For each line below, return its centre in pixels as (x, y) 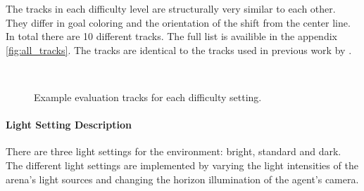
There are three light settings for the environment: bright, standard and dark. (174, 151)
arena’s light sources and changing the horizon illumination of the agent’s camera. (182, 179)
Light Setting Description (69, 125)
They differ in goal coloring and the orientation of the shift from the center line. (178, 22)
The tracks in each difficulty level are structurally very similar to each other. (171, 8)
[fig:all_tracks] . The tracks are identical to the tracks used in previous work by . (179, 50)
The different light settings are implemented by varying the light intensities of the (182, 165)
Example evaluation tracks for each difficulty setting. (148, 97)
